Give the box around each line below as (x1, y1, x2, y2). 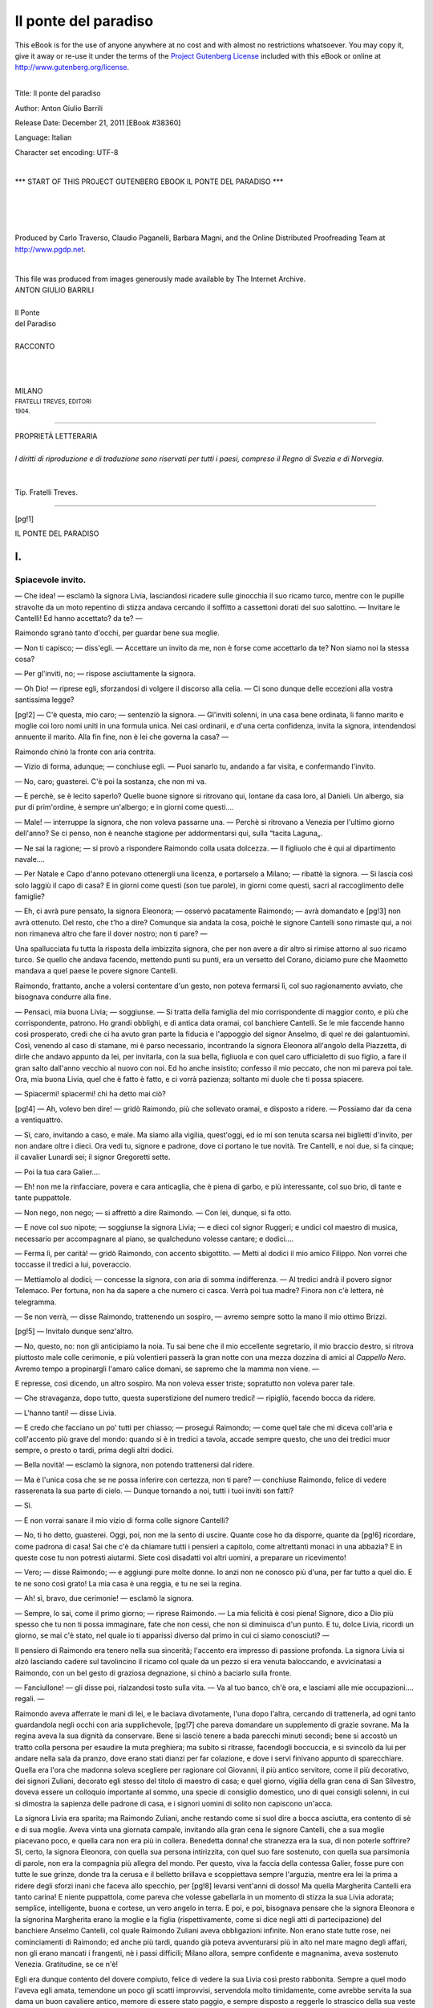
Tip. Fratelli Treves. (14, 488, 79, 497)
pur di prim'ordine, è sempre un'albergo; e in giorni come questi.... (14, 802, 234, 812)
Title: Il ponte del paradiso (14, 88, 101, 98)
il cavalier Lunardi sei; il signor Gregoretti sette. (14, 1153, 171, 1162)
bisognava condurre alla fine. (14, 992, 111, 1002)
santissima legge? (14, 695, 75, 704)
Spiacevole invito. (14, 574, 87, 586)
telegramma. (14, 1297, 57, 1307)
